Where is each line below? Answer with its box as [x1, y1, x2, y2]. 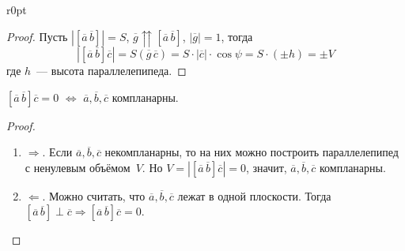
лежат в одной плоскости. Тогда [177, 187, 331, 204]
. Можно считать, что [42, 187, 146, 204]
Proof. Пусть [6, 28, 68, 44]
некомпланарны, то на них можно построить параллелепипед [104, 144, 399, 160]
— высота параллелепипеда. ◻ [36, 62, 187, 79]
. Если [42, 144, 73, 160]
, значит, [245, 159, 287, 175]
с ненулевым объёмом [25, 159, 131, 175]
